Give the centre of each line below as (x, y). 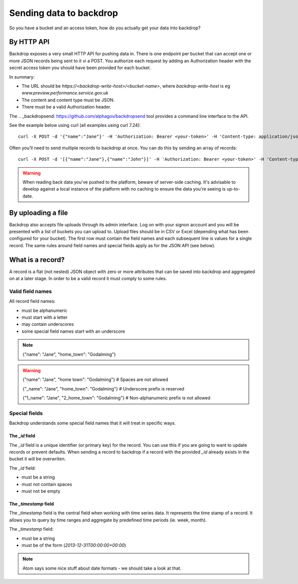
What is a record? (37, 259)
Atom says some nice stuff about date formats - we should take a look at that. (102, 568)
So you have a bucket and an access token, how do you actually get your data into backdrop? (105, 28)
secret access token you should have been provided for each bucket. (80, 68)
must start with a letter (45, 317)
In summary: (22, 77)
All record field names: (32, 301)
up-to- (233, 189)
